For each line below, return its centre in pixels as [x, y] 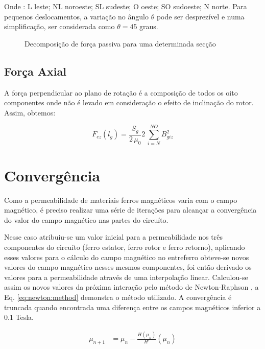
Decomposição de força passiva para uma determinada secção [120, 43]
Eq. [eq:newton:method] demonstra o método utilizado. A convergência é [118, 297]
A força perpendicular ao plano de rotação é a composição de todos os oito [121, 92]
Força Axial [35, 71]
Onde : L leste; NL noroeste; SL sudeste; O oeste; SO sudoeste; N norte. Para [126, 6]
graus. [149, 26]
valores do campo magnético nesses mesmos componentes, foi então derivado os [128, 267]
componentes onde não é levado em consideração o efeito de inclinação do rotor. [129, 102]
